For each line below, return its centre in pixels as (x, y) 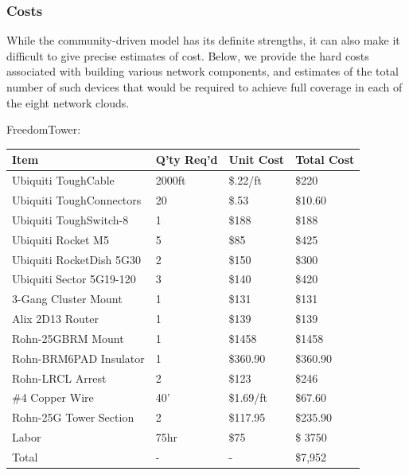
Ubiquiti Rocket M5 (60, 239)
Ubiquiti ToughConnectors (77, 199)
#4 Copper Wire (53, 397)
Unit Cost (257, 160)
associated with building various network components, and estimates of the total (203, 71)
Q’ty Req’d (187, 160)
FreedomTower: (44, 129)
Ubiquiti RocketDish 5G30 (76, 259)
